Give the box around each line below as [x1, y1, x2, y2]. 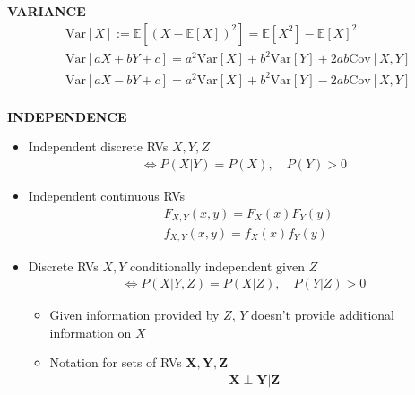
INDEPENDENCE [7, 107, 127, 125]
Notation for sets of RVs [49, 353, 182, 372]
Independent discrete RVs [28, 137, 169, 156]
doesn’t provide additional [251, 305, 395, 324]
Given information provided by [49, 305, 220, 324]
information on [49, 322, 132, 341]
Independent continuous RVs [28, 185, 185, 204]
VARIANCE [7, 2, 86, 20]
